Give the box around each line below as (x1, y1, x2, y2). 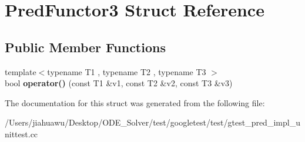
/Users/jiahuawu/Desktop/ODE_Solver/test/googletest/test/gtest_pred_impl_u (5, 116, 300, 129)
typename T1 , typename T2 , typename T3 (47, 65, 206, 77)
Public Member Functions (5, 38, 166, 56)
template (5, 65, 36, 77)
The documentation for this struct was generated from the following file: (5, 96, 265, 109)
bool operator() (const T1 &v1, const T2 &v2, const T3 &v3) (5, 77, 233, 89)
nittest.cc (5, 127, 38, 140)
